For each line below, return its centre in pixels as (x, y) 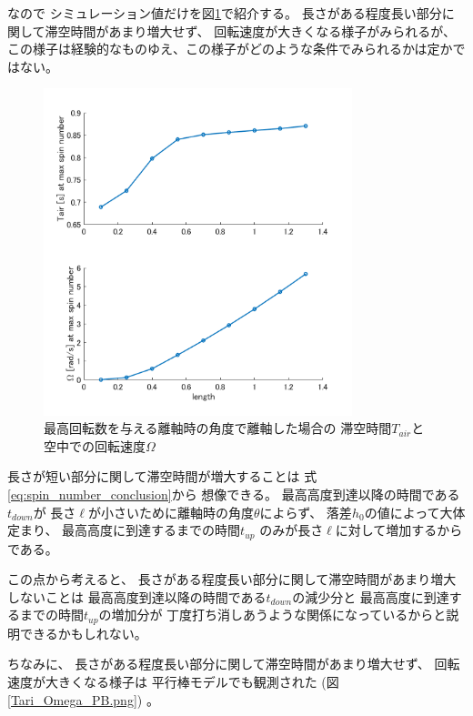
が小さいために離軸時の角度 (171, 512)
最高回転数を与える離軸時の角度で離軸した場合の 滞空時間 (218, 428)
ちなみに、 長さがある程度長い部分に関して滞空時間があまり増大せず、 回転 (234, 664)
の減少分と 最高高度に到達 (371, 596)
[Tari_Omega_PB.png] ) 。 (83, 699)
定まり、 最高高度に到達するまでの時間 (124, 530)
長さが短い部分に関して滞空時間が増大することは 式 (162, 476)
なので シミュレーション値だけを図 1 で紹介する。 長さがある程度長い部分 (225, 13)
